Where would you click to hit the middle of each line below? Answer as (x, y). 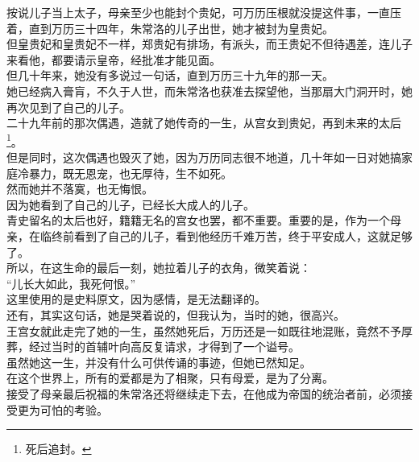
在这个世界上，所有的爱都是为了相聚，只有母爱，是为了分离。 (170, 378)
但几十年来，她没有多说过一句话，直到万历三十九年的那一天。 (170, 75)
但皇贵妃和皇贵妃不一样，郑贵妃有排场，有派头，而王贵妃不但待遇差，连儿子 (209, 44)
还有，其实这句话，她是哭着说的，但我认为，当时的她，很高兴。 (176, 314)
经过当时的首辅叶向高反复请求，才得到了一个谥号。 (164, 346)
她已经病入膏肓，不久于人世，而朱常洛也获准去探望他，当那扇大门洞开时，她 (209, 91)
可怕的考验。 (74, 409)
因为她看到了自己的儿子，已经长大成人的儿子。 (131, 204)
